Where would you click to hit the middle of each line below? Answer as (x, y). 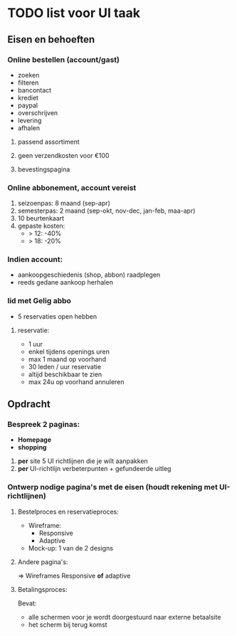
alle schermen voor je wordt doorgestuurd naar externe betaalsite (125, 617)
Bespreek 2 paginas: (44, 425)
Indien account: (35, 260)
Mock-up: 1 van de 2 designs (71, 548)
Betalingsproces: (42, 589)
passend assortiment (48, 142)
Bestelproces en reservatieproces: (68, 512)
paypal (27, 105)
